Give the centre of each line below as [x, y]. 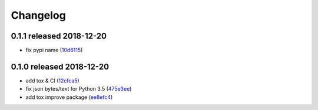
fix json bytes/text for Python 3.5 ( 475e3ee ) [79, 89]
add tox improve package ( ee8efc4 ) [69, 97]
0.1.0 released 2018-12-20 [60, 66]
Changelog [38, 15]
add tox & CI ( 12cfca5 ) [52, 80]
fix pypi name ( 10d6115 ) [54, 50]
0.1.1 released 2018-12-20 [59, 36]
